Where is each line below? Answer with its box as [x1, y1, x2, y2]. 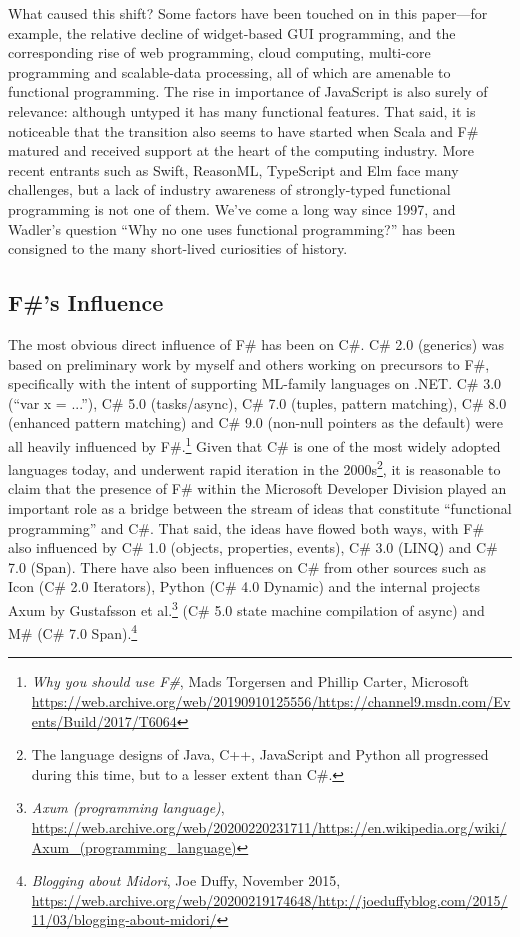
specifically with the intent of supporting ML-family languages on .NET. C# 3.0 [8, 373, 502, 394]
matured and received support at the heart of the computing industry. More [8, 140, 474, 161]
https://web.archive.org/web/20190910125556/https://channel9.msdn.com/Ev [31, 691, 511, 712]
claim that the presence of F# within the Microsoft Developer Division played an [8, 478, 507, 499]
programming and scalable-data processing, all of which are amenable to [8, 61, 451, 82]
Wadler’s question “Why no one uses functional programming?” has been [8, 218, 456, 239]
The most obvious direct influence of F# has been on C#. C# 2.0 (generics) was [8, 333, 505, 354]
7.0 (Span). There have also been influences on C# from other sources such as [8, 556, 487, 577]
